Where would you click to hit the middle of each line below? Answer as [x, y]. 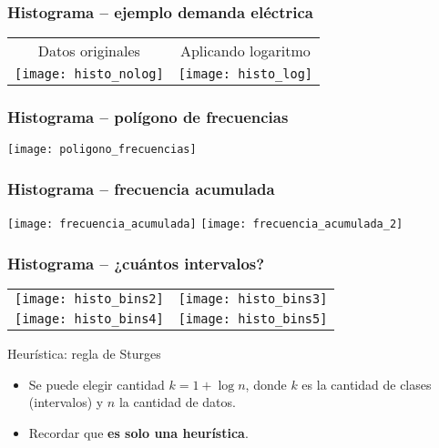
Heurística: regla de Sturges [84, 354]
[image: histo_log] [245, 74]
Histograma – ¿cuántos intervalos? [136, 263]
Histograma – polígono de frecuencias [148, 117]
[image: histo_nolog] [89, 74]
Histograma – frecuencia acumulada [141, 189]
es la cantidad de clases [367, 384]
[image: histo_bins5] [253, 319]
